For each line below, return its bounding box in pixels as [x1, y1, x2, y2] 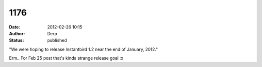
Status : [9, 38, 24, 43]
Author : [9, 30, 25, 36]
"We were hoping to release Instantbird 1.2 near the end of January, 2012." [9, 46, 158, 52]
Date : [9, 24, 20, 30]
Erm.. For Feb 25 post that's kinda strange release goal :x [9, 55, 124, 61]
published [47, 38, 67, 43]
